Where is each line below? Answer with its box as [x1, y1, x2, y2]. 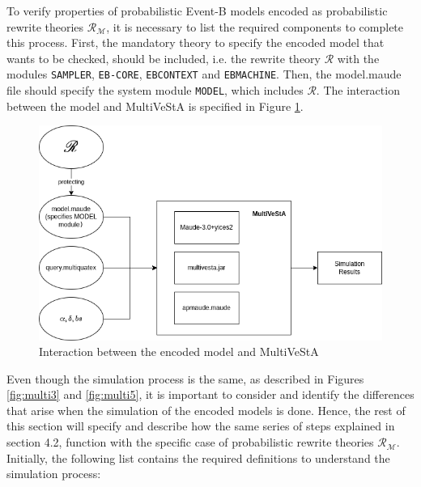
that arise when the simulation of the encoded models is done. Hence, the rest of [6, 401, 406, 418]
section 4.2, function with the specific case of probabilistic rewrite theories [6, 434, 374, 451]
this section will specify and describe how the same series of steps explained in [6, 417, 395, 434]
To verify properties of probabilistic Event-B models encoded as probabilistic [6, 2, 388, 19]
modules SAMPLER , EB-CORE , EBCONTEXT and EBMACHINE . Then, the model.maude [6, 66, 402, 83]
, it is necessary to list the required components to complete [106, 18, 404, 35]
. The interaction [316, 82, 400, 99]
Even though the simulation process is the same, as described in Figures [6, 370, 364, 387]
